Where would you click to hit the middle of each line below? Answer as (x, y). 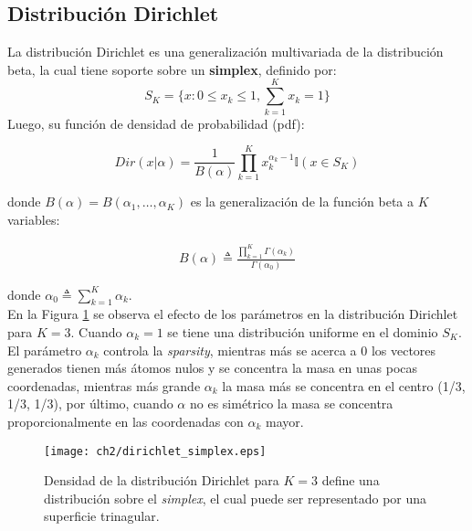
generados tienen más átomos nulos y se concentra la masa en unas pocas (213, 368)
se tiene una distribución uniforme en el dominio (303, 331)
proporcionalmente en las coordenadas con (126, 421)
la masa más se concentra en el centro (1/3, (344, 385)
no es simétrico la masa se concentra (291, 404)
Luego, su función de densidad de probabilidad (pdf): (156, 123)
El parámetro (45, 350)
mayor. (285, 421)
